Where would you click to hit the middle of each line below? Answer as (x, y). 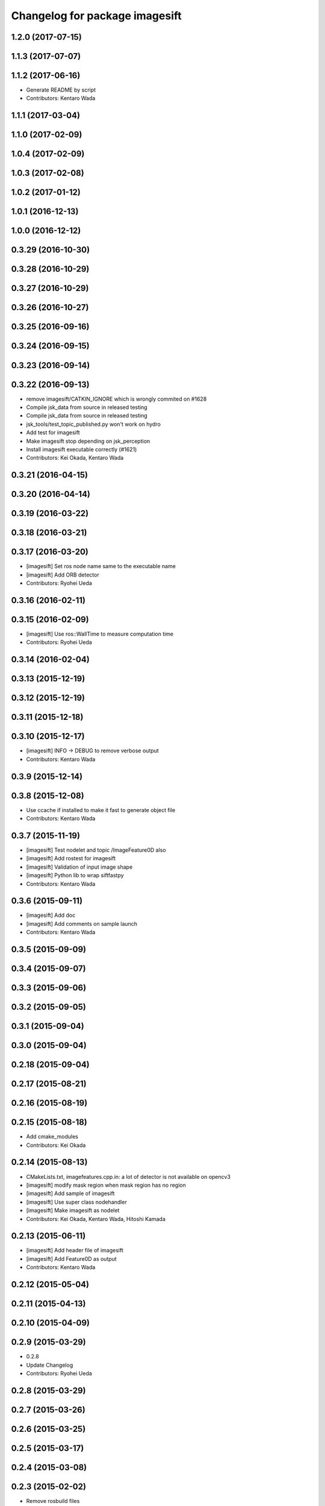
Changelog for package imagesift (96, 16)
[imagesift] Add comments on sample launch (82, 923)
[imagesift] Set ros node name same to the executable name (101, 566)
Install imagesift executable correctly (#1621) (82, 449)
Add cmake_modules (52, 1137)
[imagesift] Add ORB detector (63, 575)
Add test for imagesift (53, 433)
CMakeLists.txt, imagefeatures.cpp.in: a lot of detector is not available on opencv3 (128, 1176)
